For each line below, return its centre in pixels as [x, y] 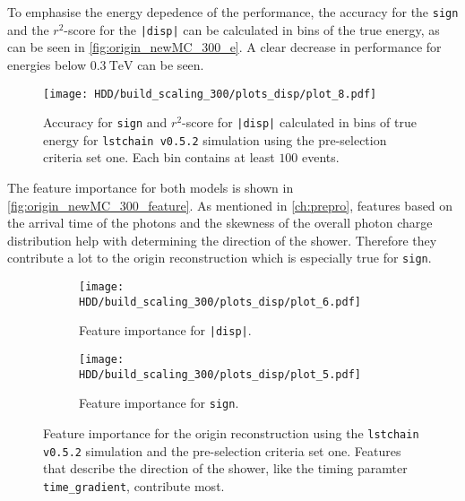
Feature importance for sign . [159, 403]
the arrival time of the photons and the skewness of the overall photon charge [220, 223]
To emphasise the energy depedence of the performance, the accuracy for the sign [233, 12]
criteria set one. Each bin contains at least [159, 157]
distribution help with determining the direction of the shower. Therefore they [222, 240]
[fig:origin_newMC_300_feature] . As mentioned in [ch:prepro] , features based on [230, 205]
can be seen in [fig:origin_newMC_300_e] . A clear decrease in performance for [224, 47]
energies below [47, 64]
